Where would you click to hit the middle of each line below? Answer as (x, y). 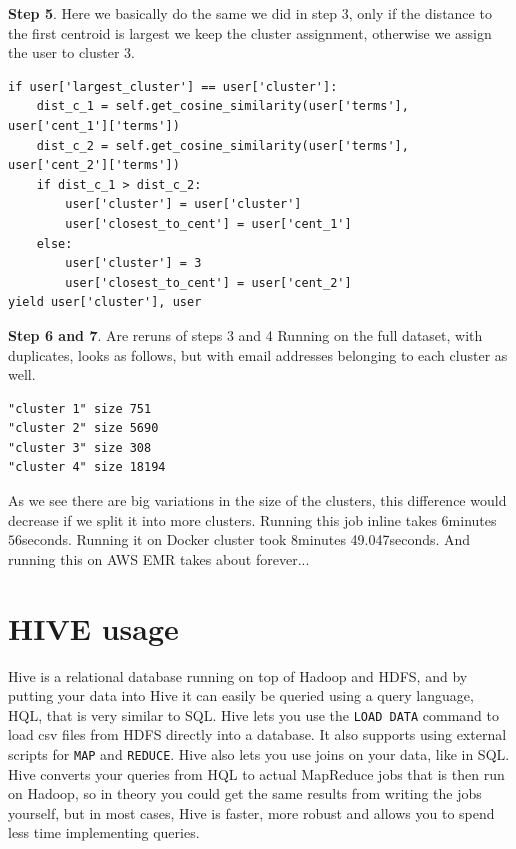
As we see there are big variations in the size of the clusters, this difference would (257, 500)
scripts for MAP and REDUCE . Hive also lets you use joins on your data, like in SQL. (259, 754)
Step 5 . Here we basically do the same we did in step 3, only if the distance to (250, 13)
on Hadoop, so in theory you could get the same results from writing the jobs (245, 793)
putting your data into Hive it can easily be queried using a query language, (241, 695)
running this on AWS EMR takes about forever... (159, 558)
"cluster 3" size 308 (80, 447)
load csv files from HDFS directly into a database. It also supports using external (257, 734)
